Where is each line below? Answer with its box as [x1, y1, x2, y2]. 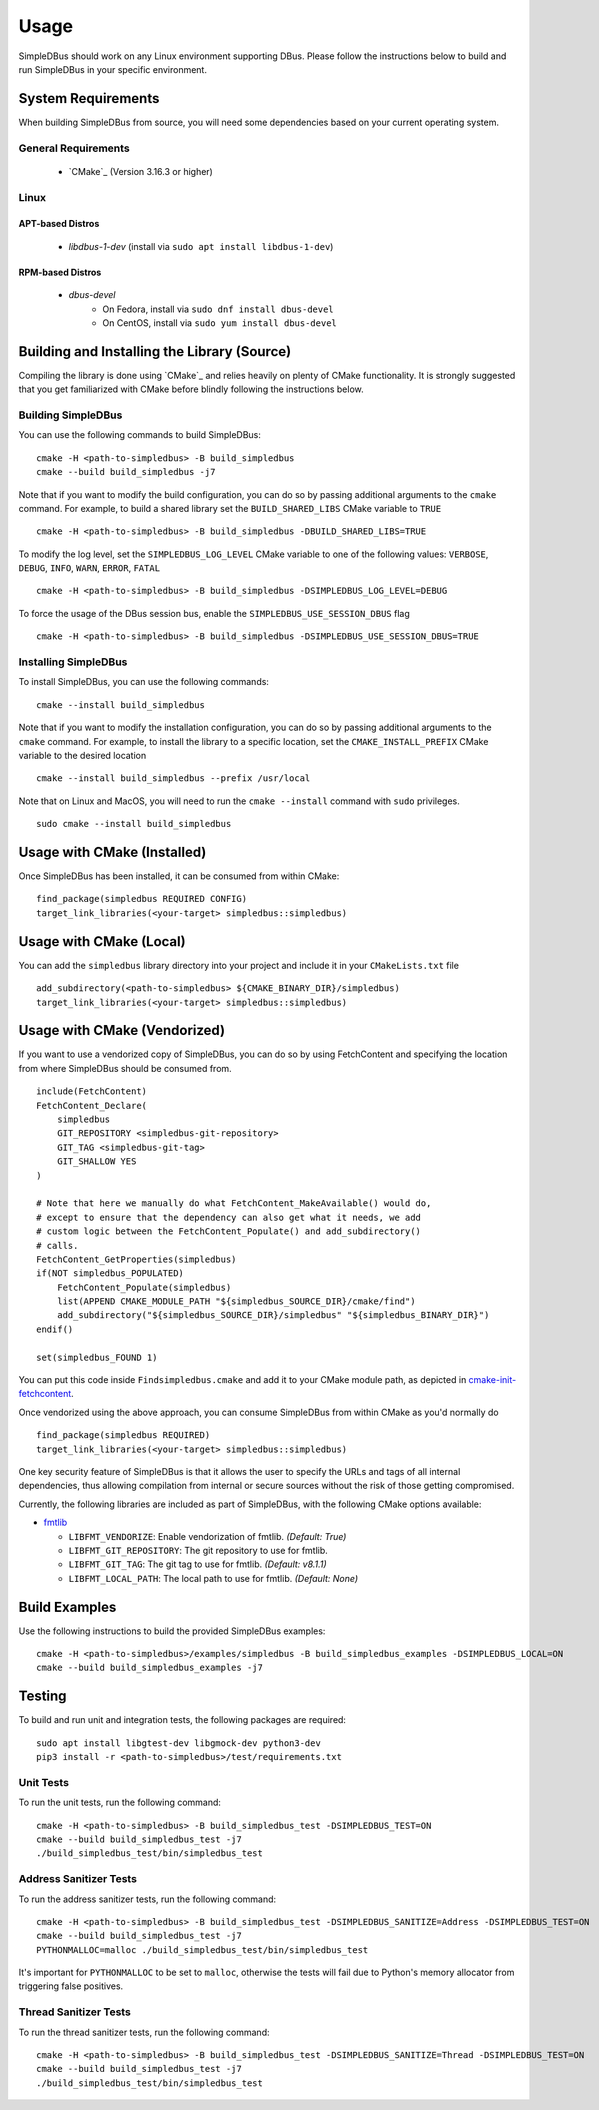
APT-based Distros [18, 218, 100, 230]
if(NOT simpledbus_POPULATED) [36, 1268, 185, 1279]
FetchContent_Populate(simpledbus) [56, 1281, 232, 1293]
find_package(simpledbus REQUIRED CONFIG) [36, 893, 248, 905]
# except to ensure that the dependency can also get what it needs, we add [36, 1211, 422, 1223]
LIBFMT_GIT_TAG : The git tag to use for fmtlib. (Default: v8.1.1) [68, 1558, 327, 1570]
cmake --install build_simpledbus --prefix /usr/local [36, 773, 311, 784]
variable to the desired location [18, 749, 147, 761]
